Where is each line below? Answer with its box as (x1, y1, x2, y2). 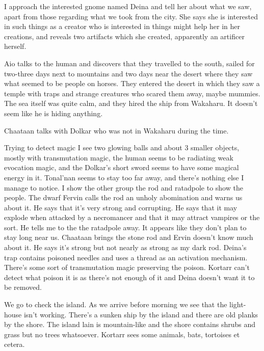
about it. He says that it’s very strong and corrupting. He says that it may (4, 202, 237, 212)
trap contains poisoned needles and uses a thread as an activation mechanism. (4, 252, 248, 262)
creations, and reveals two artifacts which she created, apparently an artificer (4, 31, 245, 41)
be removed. (4, 282, 42, 292)
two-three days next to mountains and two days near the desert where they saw (4, 68, 253, 78)
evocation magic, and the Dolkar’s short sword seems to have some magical (4, 162, 239, 173)
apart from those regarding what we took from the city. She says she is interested (4, 11, 258, 21)
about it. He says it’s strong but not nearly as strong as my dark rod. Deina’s (4, 242, 247, 253)
